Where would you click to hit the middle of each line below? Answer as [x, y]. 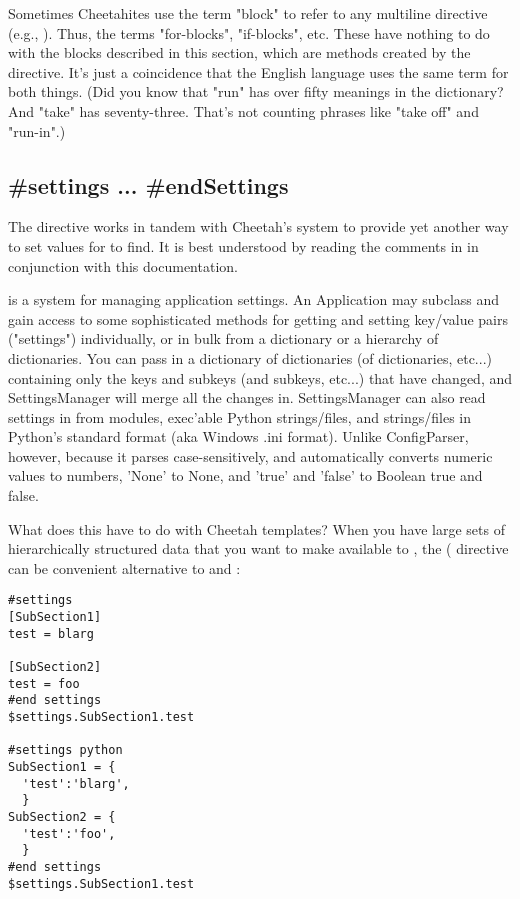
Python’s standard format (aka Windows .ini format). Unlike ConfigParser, [238, 436]
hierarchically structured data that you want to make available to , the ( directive [258, 548]
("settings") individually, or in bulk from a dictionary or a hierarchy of [223, 338]
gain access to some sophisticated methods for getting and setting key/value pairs [258, 318]
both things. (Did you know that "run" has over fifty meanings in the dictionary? [256, 91]
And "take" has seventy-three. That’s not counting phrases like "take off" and [243, 110]
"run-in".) [37, 130]
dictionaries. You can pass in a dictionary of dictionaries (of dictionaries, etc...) [250, 357]
